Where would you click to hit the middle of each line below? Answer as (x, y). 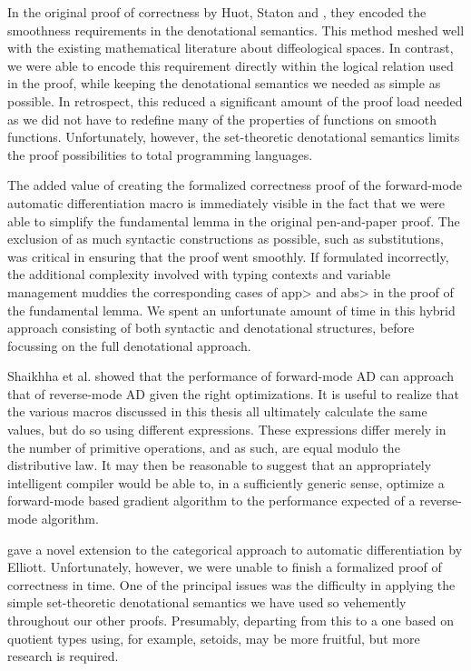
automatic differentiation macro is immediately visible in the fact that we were (226, 202)
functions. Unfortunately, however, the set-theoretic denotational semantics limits (234, 137)
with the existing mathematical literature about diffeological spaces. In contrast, (231, 48)
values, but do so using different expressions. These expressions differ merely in (227, 430)
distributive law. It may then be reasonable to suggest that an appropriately (220, 465)
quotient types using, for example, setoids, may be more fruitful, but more (214, 638)
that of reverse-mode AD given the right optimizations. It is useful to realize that (234, 393)
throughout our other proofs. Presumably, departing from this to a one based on (231, 620)
